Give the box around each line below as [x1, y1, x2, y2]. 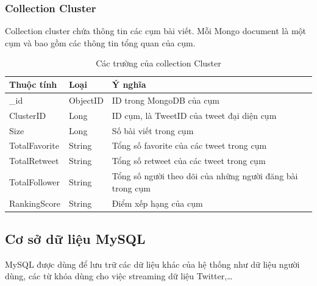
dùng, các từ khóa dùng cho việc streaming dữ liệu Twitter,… [5, 270, 233, 282]
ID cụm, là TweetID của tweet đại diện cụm [112, 109, 277, 121]
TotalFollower [9, 175, 60, 188]
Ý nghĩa [112, 78, 146, 90]
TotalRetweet [9, 154, 59, 167]
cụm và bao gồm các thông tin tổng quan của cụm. [5, 36, 196, 49]
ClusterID [9, 109, 46, 121]
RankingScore [9, 196, 60, 209]
